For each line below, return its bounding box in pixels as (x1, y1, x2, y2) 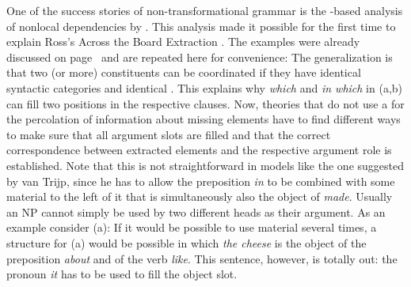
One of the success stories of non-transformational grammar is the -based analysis (6, 2, 403, 18)
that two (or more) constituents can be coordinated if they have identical (6, 64, 361, 81)
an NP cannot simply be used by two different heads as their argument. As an (6, 203, 386, 220)
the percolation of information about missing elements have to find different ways (6, 111, 401, 127)
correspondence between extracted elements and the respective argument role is (6, 142, 392, 158)
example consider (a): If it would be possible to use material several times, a (6, 219, 377, 236)
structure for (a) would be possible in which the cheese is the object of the (6, 234, 367, 251)
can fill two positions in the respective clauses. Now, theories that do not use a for (6, 95, 405, 111)
